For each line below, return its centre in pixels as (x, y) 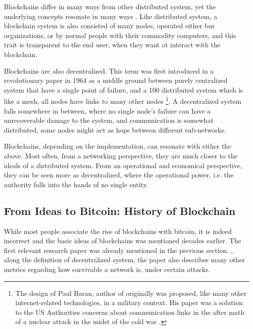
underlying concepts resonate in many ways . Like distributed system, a (111, 16)
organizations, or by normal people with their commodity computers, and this (120, 35)
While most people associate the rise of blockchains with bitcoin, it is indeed (118, 231)
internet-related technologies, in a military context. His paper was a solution (129, 302)
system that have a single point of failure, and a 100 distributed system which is (124, 89)
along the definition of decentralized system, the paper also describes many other (125, 260)
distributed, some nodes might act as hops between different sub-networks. (115, 129)
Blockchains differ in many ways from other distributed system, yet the (110, 6)
